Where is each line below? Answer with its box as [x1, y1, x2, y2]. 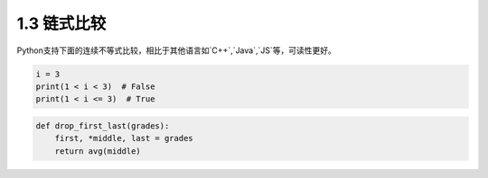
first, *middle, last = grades [54, 133, 193, 144]
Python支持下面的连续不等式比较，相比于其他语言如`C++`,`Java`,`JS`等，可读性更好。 [16, 45, 336, 56]
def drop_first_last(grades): [35, 120, 170, 130]
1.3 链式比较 [16, 13, 107, 33]
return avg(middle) [54, 146, 142, 156]
